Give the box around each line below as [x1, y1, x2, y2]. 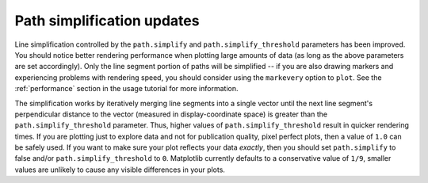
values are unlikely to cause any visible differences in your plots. [14, 165, 226, 174]
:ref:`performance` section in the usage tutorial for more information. [14, 84, 239, 93]
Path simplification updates [14, 12, 200, 29]
